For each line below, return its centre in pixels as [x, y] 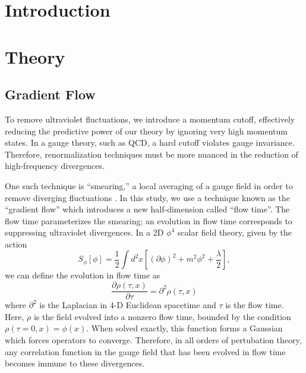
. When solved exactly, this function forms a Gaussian [184, 328]
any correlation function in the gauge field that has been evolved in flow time [145, 351]
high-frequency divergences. [55, 166]
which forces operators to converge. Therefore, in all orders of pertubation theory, [153, 339]
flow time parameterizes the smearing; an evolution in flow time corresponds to [149, 220]
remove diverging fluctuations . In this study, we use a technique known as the [147, 197]
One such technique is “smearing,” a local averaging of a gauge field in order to [149, 185]
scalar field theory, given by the [235, 232]
